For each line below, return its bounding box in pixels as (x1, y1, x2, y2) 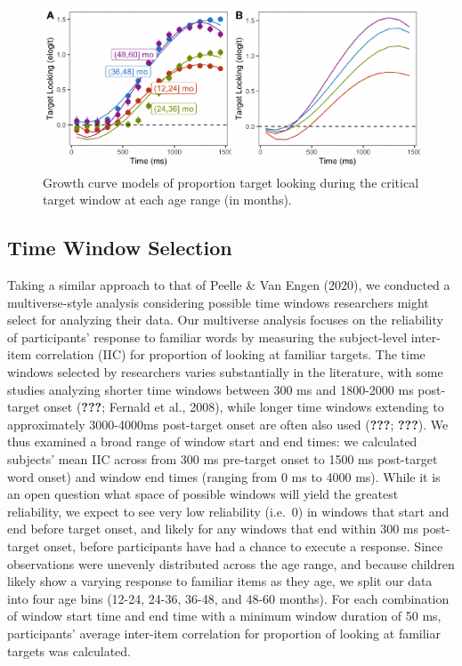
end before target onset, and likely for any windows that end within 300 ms (7, 519, 418, 538)
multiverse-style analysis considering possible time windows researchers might (7, 293, 429, 311)
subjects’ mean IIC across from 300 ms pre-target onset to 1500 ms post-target (7, 450, 438, 468)
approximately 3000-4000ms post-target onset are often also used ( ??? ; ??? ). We (7, 414, 449, 433)
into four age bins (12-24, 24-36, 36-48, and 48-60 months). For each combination (7, 589, 450, 607)
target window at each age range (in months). (43, 190, 292, 209)
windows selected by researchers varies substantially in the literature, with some (7, 363, 443, 381)
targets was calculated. (7, 641, 132, 660)
